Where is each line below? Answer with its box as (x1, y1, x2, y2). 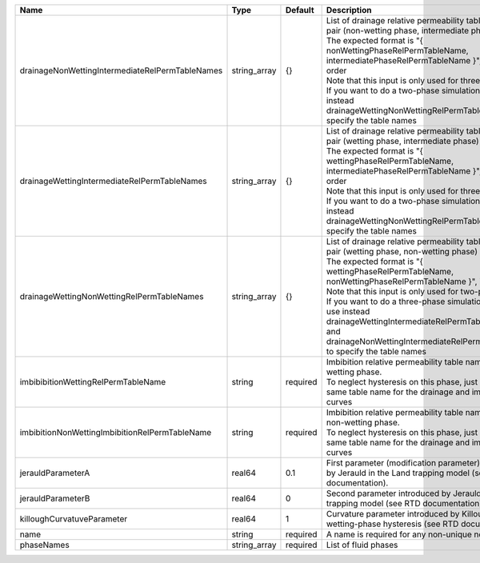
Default (285, 5, 314, 15)
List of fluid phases (326, 540, 398, 550)
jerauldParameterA (19, 468, 90, 478)
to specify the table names (326, 346, 427, 357)
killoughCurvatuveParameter (19, 513, 128, 524)
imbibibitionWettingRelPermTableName (19, 377, 166, 387)
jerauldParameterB (19, 493, 90, 504)
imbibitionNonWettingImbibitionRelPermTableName (19, 427, 212, 437)
